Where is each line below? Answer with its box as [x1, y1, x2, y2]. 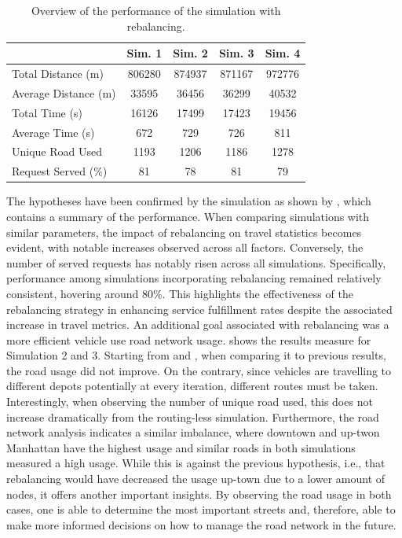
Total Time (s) [12, 104, 82, 120]
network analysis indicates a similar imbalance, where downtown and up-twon [6, 424, 380, 440]
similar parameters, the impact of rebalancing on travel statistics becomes [6, 223, 362, 240]
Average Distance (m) [12, 84, 116, 101]
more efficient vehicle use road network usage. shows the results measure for [6, 331, 371, 348]
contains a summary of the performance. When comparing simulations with [6, 208, 370, 224]
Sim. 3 [218, 45, 254, 61]
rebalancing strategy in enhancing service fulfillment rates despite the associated [6, 300, 393, 317]
